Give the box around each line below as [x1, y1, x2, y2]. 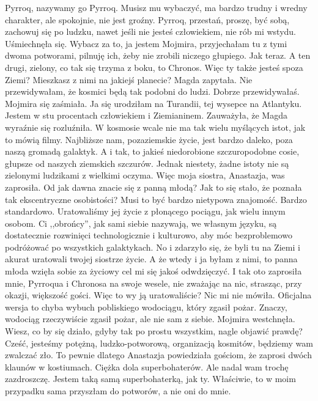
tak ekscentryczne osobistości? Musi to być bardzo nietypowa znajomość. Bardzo [5, 193, 307, 205]
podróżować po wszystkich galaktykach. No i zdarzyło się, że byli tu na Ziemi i [5, 240, 300, 253]
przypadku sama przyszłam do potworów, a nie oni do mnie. [5, 384, 231, 397]
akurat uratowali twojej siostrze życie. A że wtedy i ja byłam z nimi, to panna [5, 252, 298, 265]
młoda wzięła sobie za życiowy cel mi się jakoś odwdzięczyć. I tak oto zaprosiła [5, 265, 302, 278]
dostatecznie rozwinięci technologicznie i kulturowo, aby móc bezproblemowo [5, 229, 292, 241]
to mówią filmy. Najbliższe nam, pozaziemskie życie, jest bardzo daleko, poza [5, 133, 293, 145]
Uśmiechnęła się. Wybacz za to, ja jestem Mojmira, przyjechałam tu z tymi [5, 37, 287, 50]
